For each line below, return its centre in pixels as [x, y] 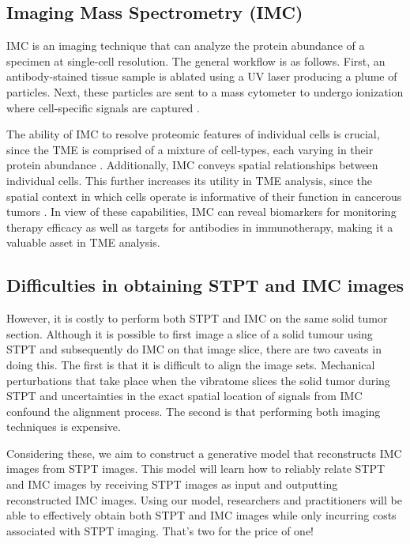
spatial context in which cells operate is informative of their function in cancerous [204, 196]
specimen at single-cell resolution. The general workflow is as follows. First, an [196, 60]
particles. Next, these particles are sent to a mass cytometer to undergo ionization [205, 91]
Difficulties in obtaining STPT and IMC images [205, 285]
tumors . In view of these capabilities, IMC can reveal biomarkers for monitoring [201, 212]
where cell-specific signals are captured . [103, 107]
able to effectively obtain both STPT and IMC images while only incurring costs [201, 515]
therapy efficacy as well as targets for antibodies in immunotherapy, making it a [200, 227]
